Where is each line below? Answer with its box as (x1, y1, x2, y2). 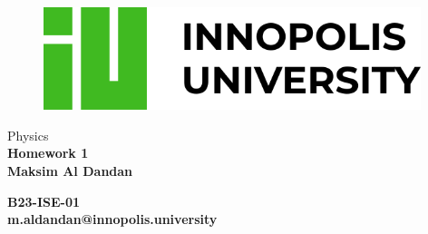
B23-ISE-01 (7, 191, 81, 210)
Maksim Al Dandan (7, 161, 133, 180)
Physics (7, 125, 49, 144)
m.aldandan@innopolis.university (7, 210, 218, 229)
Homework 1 (7, 143, 89, 162)
